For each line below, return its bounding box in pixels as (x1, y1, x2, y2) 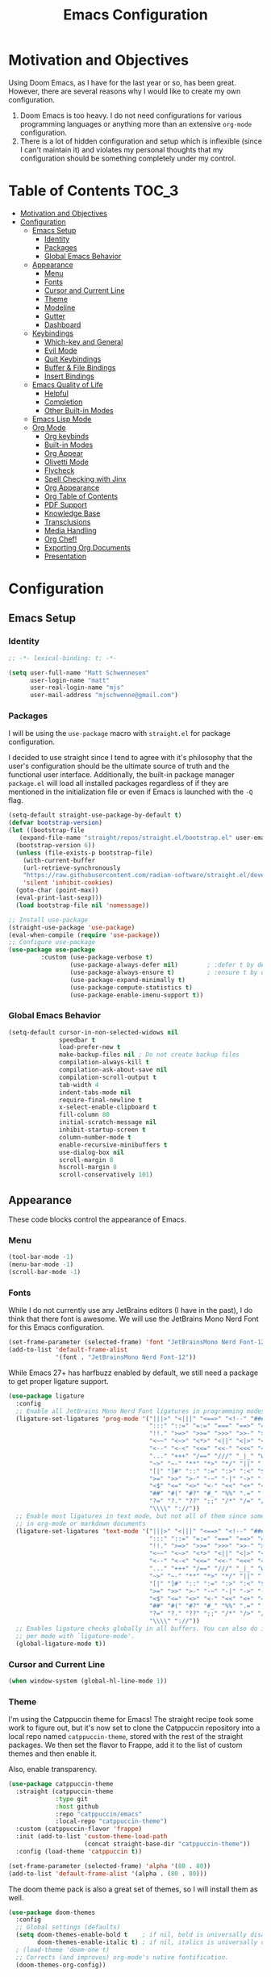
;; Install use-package (8, 916, 89, 924)
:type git (55, 1795, 89, 1803)
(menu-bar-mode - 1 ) (8, 1260, 74, 1269)
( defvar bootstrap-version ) (8, 819, 103, 827)
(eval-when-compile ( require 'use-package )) (8, 930, 161, 939)
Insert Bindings (44, 371, 95, 381)
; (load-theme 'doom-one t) (15, 1946, 110, 1954)
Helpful (44, 388, 69, 398)
